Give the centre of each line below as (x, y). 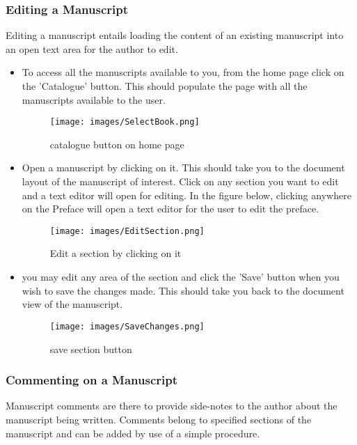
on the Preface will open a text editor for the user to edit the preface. (170, 209)
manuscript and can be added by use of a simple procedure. (133, 433)
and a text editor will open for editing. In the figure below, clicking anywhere (187, 195)
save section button (91, 349)
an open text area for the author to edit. (92, 48)
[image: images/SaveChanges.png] (127, 326)
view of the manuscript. (72, 304)
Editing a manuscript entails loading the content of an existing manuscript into (175, 35)
